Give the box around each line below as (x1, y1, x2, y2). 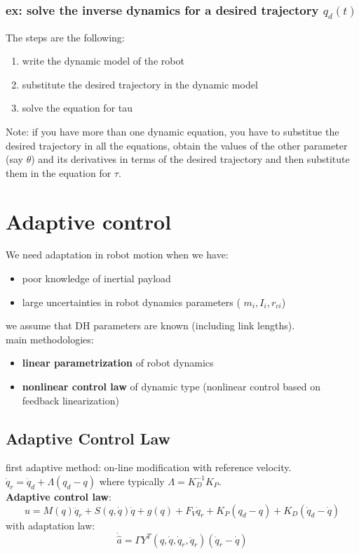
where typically (99, 473, 165, 488)
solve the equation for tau (22, 100, 133, 115)
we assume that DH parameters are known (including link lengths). (6, 318, 295, 333)
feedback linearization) (22, 393, 119, 407)
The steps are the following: (6, 29, 125, 44)
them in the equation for (6, 165, 111, 180)
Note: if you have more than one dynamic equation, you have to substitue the (6, 124, 339, 138)
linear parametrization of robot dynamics (22, 355, 214, 370)
